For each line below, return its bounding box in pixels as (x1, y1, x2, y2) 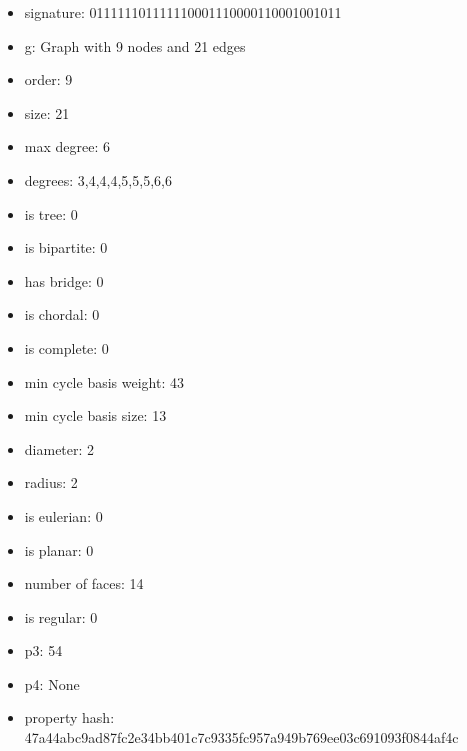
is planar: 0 (24, 539, 94, 560)
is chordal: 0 (24, 304, 100, 325)
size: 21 (24, 102, 70, 123)
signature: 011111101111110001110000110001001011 (24, 2, 342, 22)
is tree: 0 (24, 203, 78, 224)
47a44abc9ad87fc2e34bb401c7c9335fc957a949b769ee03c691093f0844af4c (24, 727, 459, 748)
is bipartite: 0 (24, 237, 108, 258)
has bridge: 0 (24, 270, 104, 291)
